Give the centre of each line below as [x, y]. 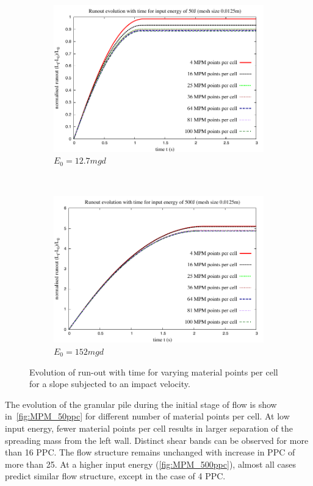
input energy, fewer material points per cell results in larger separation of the [149, 428]
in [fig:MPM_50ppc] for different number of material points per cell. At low [147, 416]
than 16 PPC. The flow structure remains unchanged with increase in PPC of [150, 452]
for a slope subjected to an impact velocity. [110, 384]
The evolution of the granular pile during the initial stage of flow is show [141, 404]
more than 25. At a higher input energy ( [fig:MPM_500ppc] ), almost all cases [150, 464]
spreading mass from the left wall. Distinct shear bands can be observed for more [157, 440]
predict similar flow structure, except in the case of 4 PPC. [115, 476]
